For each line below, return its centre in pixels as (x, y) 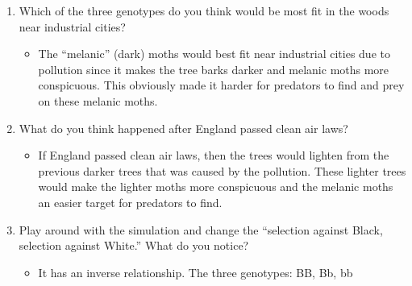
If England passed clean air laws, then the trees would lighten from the (214, 155)
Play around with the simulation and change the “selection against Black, (201, 229)
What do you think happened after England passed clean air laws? (183, 128)
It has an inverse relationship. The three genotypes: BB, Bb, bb (196, 272)
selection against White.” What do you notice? (134, 245)
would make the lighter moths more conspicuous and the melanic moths (216, 187)
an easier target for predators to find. (130, 202)
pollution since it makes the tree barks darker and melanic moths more (214, 69)
